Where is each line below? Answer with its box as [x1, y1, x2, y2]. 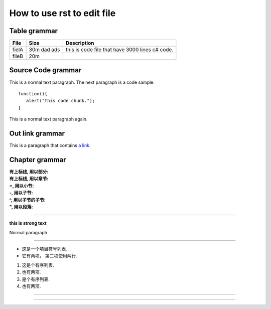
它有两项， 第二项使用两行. [22, 253, 77, 259]
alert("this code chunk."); [26, 98, 95, 104]
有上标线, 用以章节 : [9, 176, 49, 182]
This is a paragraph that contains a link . [9, 142, 91, 148]
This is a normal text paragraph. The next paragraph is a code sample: [9, 79, 155, 85]
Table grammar [9, 27, 58, 35]
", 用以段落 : [9, 204, 33, 210]
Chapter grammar [9, 156, 66, 164]
